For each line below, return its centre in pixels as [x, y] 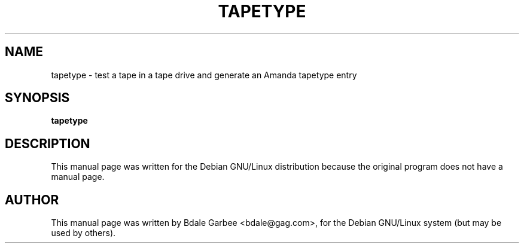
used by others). [83, 233]
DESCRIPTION [48, 143]
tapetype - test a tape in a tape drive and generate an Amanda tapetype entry [204, 75]
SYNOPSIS [37, 98]
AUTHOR [32, 200]
